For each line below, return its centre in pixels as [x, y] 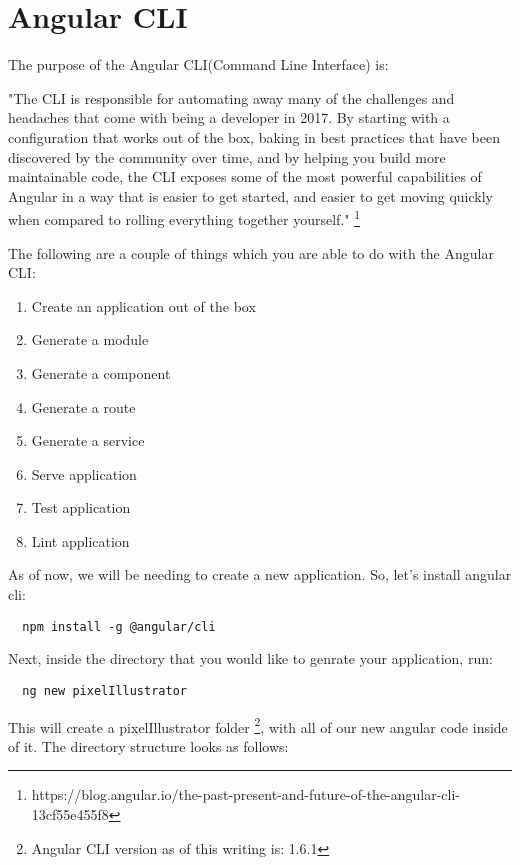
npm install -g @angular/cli [119, 626]
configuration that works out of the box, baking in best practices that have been [254, 136]
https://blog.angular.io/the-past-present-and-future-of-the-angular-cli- [246, 794]
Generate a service [88, 440]
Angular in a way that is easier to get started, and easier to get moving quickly [250, 195]
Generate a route [83, 406]
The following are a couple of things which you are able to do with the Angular [251, 252]
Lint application [80, 540]
